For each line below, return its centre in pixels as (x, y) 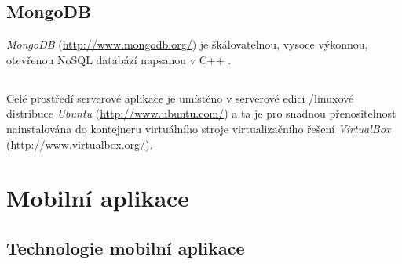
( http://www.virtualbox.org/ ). (80, 144)
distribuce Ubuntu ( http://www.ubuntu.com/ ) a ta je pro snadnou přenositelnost (201, 113)
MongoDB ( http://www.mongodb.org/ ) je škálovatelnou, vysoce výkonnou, (187, 44)
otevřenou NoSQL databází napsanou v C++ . (119, 59)
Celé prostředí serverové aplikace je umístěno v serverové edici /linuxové (180, 98)
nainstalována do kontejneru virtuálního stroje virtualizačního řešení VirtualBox (199, 128)
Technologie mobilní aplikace (126, 247)
